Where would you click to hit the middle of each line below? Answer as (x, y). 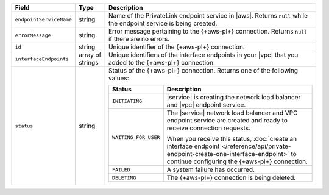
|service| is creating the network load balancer (234, 97)
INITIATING (127, 101)
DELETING (124, 178)
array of (90, 55)
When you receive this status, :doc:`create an (232, 139)
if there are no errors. (139, 39)
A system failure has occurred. (211, 169)
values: (119, 78)
